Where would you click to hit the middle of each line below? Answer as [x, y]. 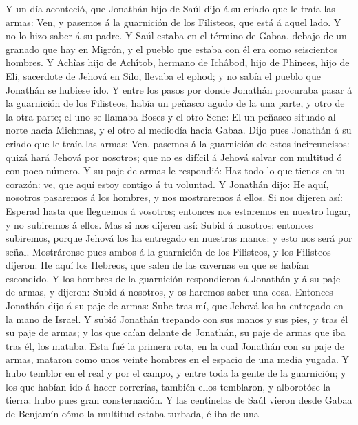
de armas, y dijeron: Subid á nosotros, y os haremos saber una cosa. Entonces [169, 292]
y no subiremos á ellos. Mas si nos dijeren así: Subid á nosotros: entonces [159, 224]
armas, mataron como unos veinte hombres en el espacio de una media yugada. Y [177, 359]
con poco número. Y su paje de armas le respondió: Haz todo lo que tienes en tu [175, 170]
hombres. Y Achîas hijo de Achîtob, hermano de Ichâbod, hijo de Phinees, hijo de [178, 62]
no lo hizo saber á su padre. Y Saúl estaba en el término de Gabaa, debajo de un [176, 35]
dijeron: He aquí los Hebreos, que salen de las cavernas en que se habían [158, 265]
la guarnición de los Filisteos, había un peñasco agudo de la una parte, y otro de [175, 103]
